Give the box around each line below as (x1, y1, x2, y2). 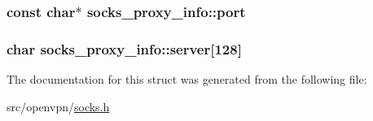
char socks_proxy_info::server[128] (7, 38, 242, 58)
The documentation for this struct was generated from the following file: (7, 71, 367, 88)
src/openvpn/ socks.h (7, 97, 110, 115)
